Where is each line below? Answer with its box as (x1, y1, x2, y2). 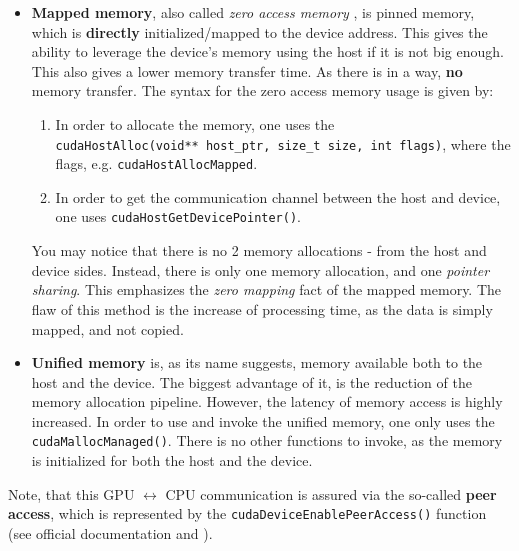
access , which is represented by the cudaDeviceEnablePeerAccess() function (8, 503, 487, 524)
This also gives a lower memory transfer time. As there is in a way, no (31, 60, 463, 81)
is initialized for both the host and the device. (31, 450, 313, 471)
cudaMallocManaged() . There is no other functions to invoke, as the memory (31, 430, 503, 451)
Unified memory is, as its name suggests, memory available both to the (31, 352, 483, 373)
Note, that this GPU (8, 483, 135, 504)
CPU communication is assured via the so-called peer (165, 483, 497, 504)
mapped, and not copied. (31, 318, 184, 339)
